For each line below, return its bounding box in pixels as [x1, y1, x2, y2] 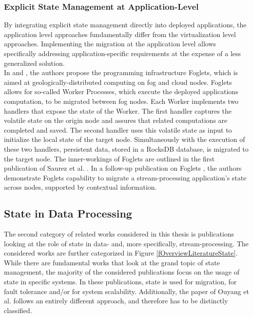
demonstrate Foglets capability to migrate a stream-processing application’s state [4, 172, 247, 182]
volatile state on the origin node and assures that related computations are [4, 115, 228, 125]
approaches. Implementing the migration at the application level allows [4, 39, 216, 49]
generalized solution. [4, 58, 65, 68]
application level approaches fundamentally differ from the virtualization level [4, 29, 236, 39]
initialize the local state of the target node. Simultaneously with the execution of [4, 134, 245, 144]
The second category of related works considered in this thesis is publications [4, 229, 234, 239]
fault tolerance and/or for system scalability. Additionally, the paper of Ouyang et [4, 286, 249, 296]
